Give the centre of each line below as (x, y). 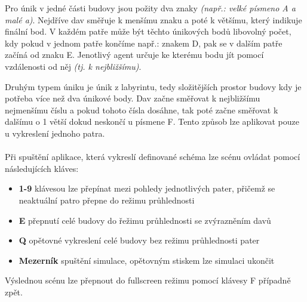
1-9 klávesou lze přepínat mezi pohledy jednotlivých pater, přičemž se (147, 188)
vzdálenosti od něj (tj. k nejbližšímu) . (73, 66)
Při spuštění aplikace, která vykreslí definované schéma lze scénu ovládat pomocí (153, 157)
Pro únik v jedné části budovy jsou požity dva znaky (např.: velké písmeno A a (150, 8)
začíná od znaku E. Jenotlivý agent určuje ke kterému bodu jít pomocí (134, 55)
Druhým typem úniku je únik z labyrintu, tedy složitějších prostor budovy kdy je (153, 86)
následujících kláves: (42, 168)
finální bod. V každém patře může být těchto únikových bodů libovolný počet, (148, 31)
